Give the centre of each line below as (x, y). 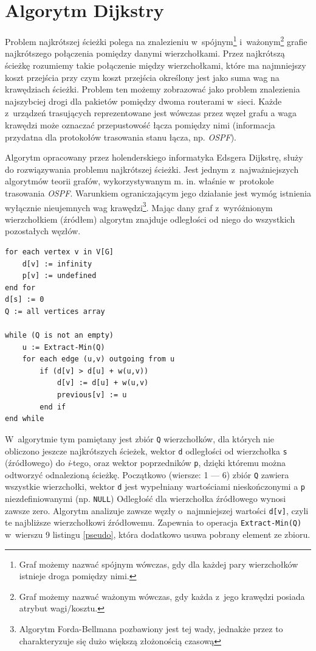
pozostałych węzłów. (43, 231)
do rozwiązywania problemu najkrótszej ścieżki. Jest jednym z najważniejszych (152, 169)
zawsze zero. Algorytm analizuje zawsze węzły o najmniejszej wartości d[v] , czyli (157, 510)
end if (53, 407)
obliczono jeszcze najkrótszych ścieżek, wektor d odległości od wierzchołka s (146, 451)
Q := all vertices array (55, 311)
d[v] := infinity (57, 264)
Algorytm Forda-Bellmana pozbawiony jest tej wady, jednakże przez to (151, 629)
